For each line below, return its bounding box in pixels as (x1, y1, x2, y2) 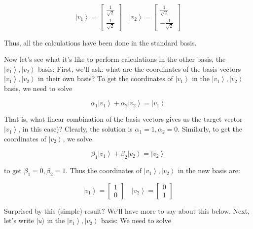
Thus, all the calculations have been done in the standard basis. (4, 37, 197, 47)
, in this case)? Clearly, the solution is (18, 124, 133, 134)
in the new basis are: (178, 165, 240, 176)
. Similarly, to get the (178, 124, 243, 134)
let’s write (4, 215, 34, 226)
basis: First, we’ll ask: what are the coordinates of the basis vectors (38, 63, 241, 74)
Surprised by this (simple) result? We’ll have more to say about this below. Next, (4, 205, 250, 216)
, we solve (63, 133, 92, 143)
